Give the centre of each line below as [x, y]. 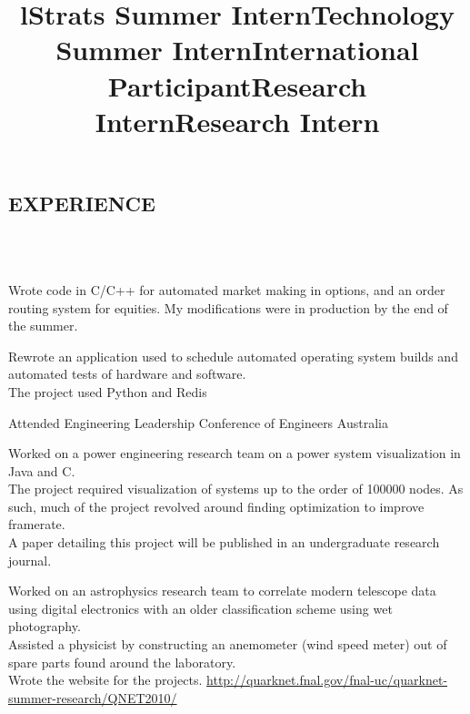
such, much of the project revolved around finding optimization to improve [216, 506]
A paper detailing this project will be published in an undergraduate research [224, 542]
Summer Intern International [237, 50]
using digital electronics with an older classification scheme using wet [200, 608]
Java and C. [42, 470]
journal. [30, 560]
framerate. [37, 524]
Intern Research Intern [237, 121]
